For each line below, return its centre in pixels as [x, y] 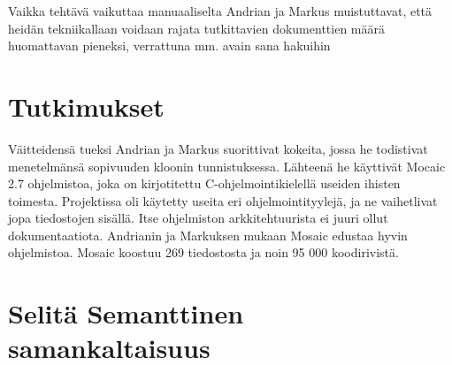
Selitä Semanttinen [126, 313]
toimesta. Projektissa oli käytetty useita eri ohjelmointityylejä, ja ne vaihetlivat [223, 200]
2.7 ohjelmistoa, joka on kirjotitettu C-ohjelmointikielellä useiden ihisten [204, 183]
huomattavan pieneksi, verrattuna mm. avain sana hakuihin [169, 46]
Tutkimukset [86, 106]
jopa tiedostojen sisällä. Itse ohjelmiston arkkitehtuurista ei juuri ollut [198, 218]
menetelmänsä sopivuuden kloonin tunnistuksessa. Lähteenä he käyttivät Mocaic [227, 166]
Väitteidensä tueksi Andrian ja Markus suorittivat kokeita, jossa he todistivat [218, 148]
